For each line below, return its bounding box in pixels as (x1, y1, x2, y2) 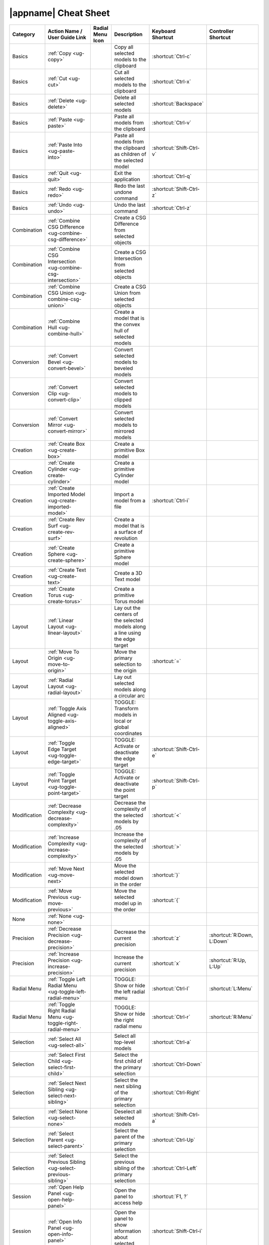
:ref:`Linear (47, 617, 74, 623)
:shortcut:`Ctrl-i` (152, 497, 190, 504)
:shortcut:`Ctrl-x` (152, 78, 191, 85)
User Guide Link (47, 34, 87, 41)
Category (12, 30, 35, 37)
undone (114, 188, 133, 195)
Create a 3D (114, 569, 142, 576)
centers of (114, 611, 138, 618)
